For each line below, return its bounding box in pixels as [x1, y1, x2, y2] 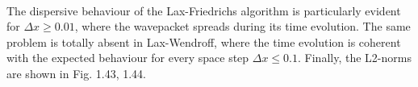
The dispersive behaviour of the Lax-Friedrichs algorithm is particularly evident [6, 2, 401, 19]
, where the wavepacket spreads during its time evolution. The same [74, 18, 411, 35]
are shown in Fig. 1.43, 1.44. [6, 64, 146, 81]
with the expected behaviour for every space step [6, 49, 249, 66]
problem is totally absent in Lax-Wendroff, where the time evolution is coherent [6, 33, 401, 50]
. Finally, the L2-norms [298, 49, 412, 66]
